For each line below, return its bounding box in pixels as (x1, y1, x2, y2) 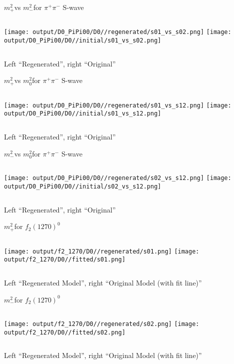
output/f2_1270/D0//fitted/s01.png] (4, 256, 126, 263)
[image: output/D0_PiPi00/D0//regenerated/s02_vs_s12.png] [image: (4, 174, 232, 182)
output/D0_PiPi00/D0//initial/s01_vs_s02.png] (4, 37, 161, 44)
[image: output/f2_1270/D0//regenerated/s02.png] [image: (4, 320, 200, 328)
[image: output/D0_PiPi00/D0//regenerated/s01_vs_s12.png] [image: (4, 101, 232, 109)
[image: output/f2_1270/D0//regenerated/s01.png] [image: (4, 247, 200, 255)
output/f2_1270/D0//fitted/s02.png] (4, 328, 126, 336)
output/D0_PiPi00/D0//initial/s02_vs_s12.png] (4, 182, 161, 190)
